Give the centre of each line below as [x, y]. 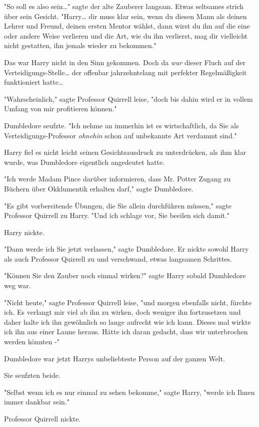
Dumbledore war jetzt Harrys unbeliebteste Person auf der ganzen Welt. [114, 358]
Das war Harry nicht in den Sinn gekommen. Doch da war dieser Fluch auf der [125, 62]
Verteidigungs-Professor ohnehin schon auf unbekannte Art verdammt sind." [120, 135]
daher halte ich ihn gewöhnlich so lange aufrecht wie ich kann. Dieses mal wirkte [127, 322]
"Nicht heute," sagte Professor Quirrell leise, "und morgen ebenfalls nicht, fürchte [128, 302]
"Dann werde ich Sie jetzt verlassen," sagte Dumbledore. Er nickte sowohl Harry [126, 249]
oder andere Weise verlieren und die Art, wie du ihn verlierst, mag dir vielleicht [126, 35]
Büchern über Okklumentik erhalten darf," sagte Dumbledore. [99, 188]
